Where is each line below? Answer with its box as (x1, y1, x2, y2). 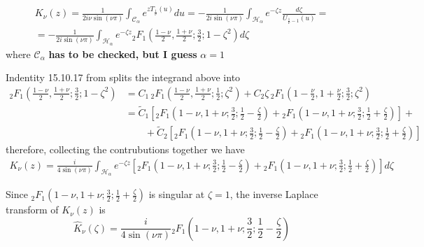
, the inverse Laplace (229, 187, 318, 202)
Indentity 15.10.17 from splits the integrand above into (6, 70, 241, 85)
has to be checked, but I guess (48, 46, 197, 61)
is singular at (148, 187, 205, 202)
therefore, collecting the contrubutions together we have (6, 142, 245, 157)
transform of (6, 202, 59, 217)
